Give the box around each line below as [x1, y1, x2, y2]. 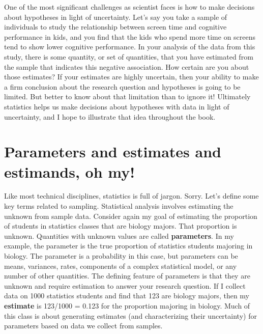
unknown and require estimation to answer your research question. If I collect [4, 280, 246, 291]
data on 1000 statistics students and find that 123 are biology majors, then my [4, 290, 249, 301]
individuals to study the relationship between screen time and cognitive [4, 21, 227, 32]
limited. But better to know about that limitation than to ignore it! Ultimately [4, 91, 251, 102]
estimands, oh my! [4, 161, 135, 182]
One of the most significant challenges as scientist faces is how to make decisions [4, 2, 255, 12]
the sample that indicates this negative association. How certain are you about [4, 61, 249, 72]
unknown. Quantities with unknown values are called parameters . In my [4, 230, 234, 241]
